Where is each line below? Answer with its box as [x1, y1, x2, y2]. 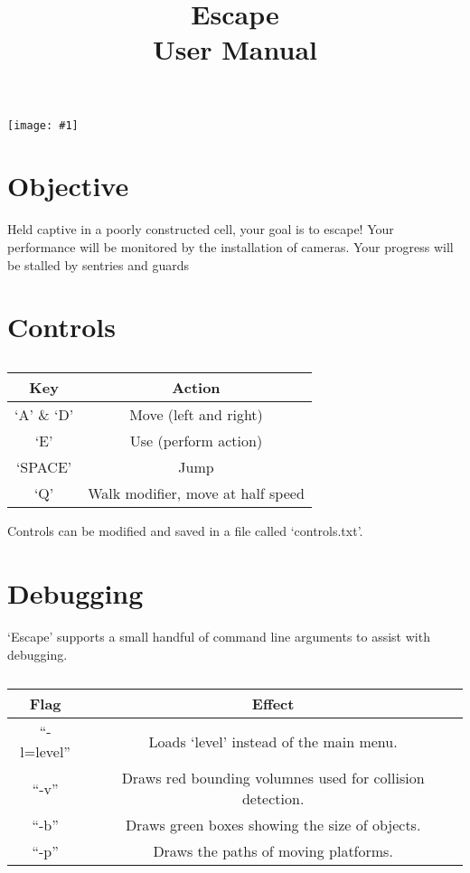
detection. [241, 788, 305, 810]
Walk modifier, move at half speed [88, 483, 305, 504]
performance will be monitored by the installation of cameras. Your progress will [7, 237, 454, 256]
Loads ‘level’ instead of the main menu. [148, 730, 398, 752]
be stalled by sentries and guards [7, 255, 190, 274]
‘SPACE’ [15, 456, 72, 478]
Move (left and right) [129, 404, 263, 426]
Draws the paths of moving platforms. [153, 840, 393, 862]
